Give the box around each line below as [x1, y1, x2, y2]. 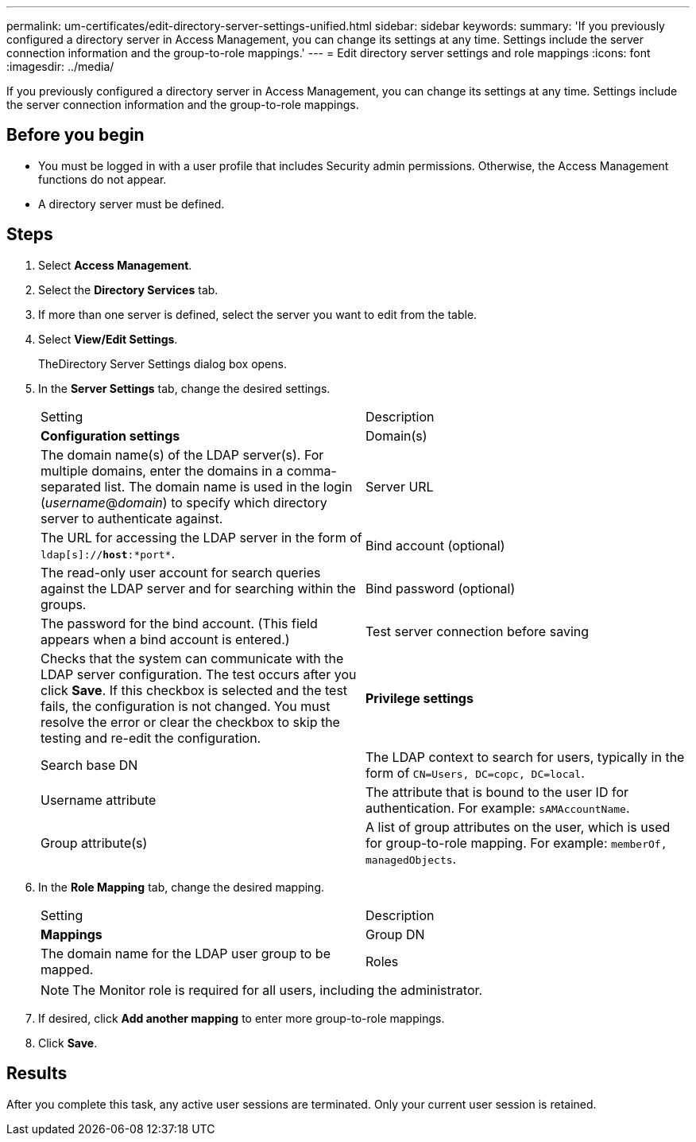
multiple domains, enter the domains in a [41, 462, 284, 479]
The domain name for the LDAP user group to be [41, 945, 331, 961]
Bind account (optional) [365, 537, 505, 554]
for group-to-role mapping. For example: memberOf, [365, 834, 667, 851]
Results [6, 1063, 68, 1084]
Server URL [365, 478, 434, 495]
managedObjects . [365, 850, 457, 867]
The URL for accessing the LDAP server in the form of [41, 529, 362, 546]
